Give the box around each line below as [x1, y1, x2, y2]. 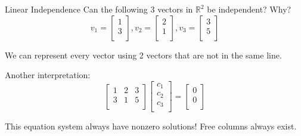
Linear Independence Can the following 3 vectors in [5, 3, 193, 15]
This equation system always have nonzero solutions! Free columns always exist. [5, 120, 297, 132]
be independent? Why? [207, 3, 291, 15]
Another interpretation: [5, 69, 91, 81]
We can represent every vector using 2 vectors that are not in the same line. [5, 48, 282, 61]
